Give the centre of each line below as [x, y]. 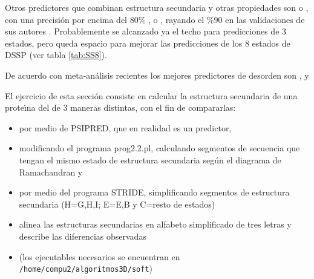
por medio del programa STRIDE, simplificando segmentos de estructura [154, 192]
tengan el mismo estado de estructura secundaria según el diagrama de [150, 159]
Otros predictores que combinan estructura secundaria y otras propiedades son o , [157, 7]
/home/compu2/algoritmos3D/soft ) [86, 268]
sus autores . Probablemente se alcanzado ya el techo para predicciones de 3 [146, 31]
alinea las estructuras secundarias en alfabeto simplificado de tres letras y [155, 224]
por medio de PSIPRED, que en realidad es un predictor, [125, 127]
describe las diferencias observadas [83, 236]
